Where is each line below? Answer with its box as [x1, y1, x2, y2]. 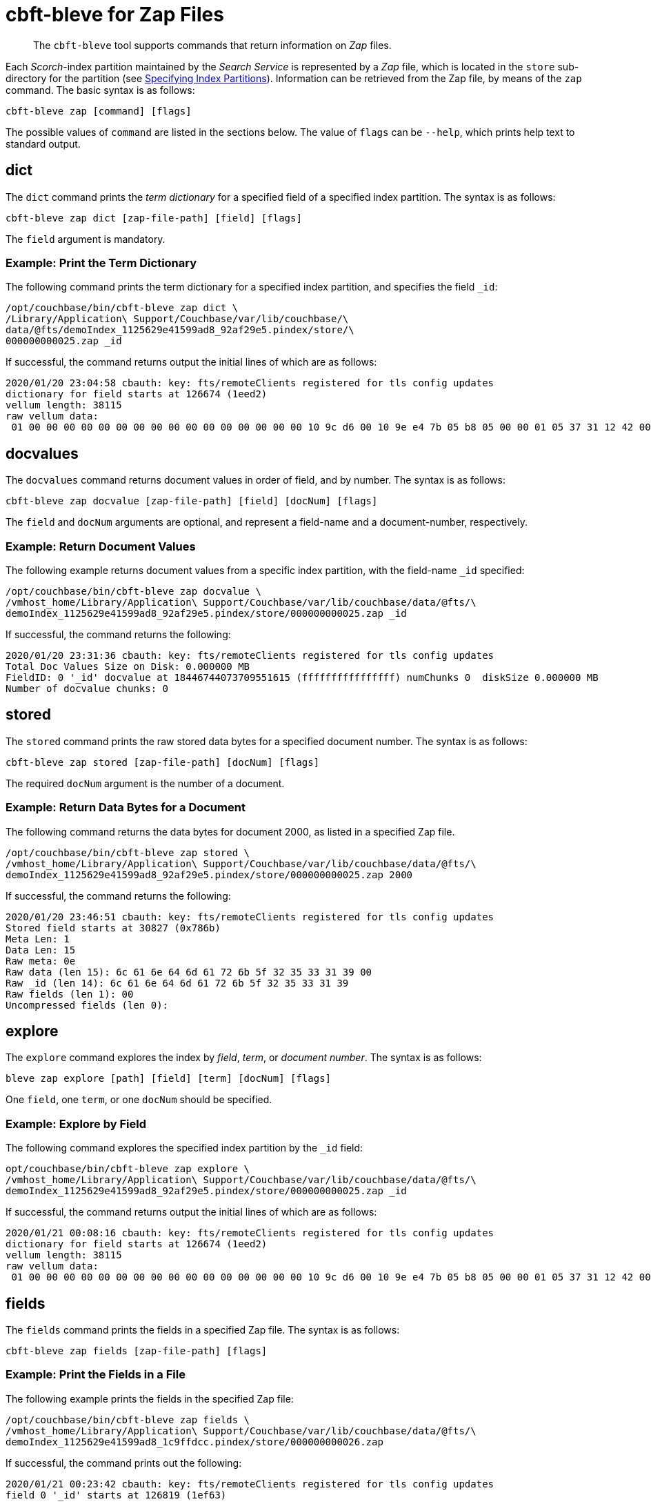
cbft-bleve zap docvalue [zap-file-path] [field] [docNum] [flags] [6, 495, 378, 507]
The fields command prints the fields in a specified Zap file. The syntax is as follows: [6, 1323, 400, 1336]
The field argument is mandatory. [6, 232, 166, 245]
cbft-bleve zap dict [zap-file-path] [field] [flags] [6, 212, 302, 224]
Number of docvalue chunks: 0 [6, 682, 169, 694]
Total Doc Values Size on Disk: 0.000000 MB [6, 660, 250, 672]
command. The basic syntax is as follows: [6, 83, 195, 96]
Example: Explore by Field [6, 1116, 147, 1131]
